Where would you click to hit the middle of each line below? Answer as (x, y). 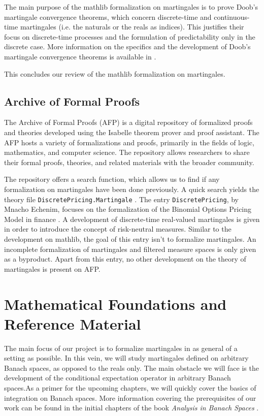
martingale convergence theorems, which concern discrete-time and (108, 17)
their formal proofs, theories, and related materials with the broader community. (129, 162)
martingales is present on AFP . (52, 268)
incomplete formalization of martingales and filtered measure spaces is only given (130, 249)
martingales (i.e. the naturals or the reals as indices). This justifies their (132, 27)
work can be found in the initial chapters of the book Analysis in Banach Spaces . (131, 408)
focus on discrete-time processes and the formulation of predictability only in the (130, 36)
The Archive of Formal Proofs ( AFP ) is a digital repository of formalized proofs (128, 122)
